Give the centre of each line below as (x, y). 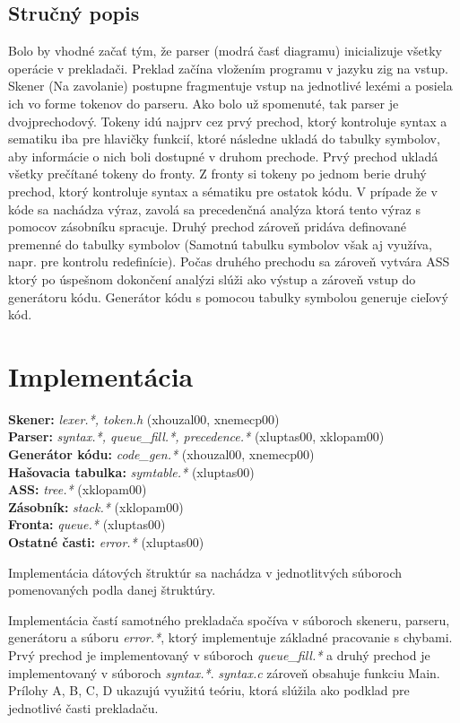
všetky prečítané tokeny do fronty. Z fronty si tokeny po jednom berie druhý (217, 174)
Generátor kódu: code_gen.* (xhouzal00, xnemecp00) (161, 454)
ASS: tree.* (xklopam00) (78, 489)
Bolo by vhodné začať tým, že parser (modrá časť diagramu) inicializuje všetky (225, 51)
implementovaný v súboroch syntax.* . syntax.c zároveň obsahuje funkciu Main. (224, 672)
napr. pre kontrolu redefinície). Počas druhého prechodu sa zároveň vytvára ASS (229, 261)
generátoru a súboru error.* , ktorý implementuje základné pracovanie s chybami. (230, 637)
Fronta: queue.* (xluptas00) (87, 524)
